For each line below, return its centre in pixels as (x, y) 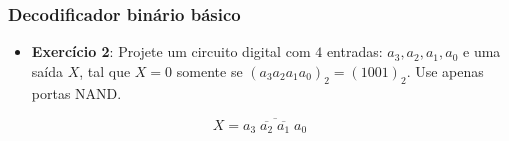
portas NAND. (76, 92)
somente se (209, 70)
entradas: (354, 51)
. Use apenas (445, 70)
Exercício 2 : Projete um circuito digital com (171, 51)
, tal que (105, 70)
